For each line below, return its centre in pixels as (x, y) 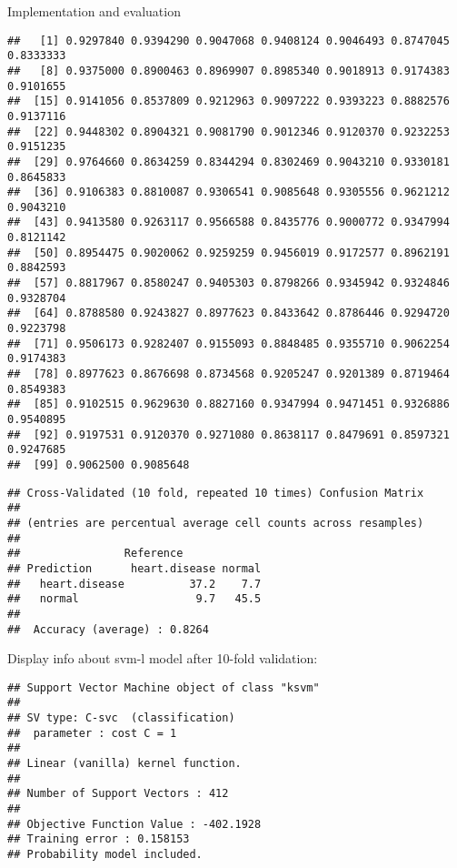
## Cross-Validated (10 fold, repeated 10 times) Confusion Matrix (216, 493)
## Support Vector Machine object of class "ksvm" (164, 687)
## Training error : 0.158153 (99, 839)
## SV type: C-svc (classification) (121, 718)
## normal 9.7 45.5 (134, 599)
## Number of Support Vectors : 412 (118, 794)
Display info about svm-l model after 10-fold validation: (163, 658)
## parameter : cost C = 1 (92, 733)
